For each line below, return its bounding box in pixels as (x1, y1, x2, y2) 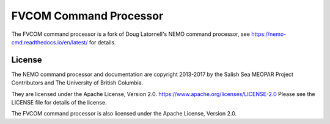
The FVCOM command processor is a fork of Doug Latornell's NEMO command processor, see (11, 30, 251, 38)
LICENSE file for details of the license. (11, 99, 107, 106)
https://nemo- (251, 30, 287, 38)
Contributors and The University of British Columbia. (11, 79, 144, 86)
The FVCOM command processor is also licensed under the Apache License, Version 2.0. (11, 110, 237, 117)
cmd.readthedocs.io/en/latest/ (11, 38, 88, 46)
